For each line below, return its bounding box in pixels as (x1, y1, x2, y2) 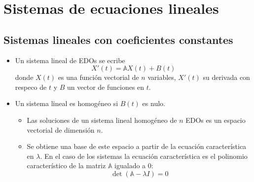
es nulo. (142, 98, 165, 109)
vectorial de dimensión (27, 124, 95, 135)
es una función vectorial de (58, 72, 139, 82)
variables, (147, 72, 176, 82)
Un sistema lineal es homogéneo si (15, 98, 118, 109)
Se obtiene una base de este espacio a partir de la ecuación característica (27, 141, 247, 151)
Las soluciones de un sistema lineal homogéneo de (27, 114, 177, 125)
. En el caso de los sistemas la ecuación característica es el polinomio (40, 150, 248, 161)
